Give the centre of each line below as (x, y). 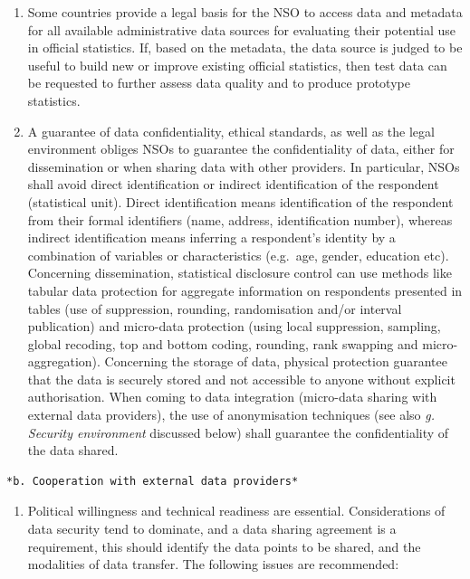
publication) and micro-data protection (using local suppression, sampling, (234, 326)
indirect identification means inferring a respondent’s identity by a (211, 237)
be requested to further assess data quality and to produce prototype (219, 83)
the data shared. (73, 450)
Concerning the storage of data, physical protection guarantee (276, 361)
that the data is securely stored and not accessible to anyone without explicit (241, 379)
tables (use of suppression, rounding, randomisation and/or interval (215, 308)
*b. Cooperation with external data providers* (153, 481)
